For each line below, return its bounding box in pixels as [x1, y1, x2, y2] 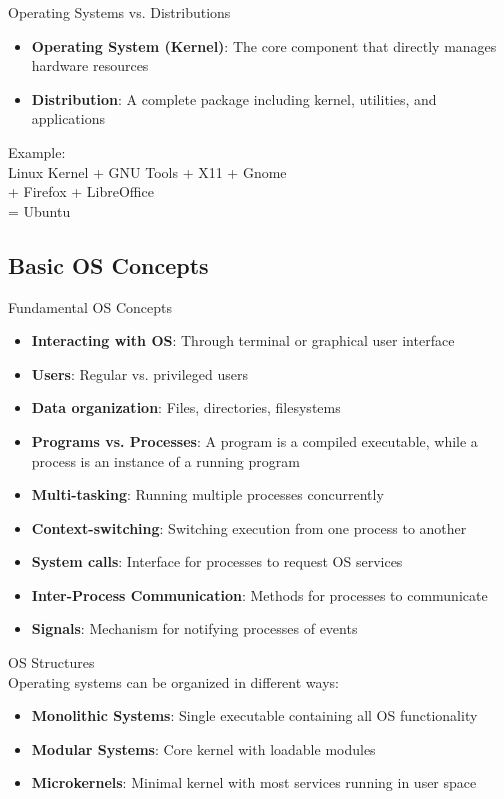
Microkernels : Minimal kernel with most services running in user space [31, 772, 477, 793]
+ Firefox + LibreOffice [8, 181, 154, 202]
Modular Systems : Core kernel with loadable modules [31, 738, 376, 759]
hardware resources [31, 55, 149, 76]
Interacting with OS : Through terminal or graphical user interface [31, 330, 455, 351]
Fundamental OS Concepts [8, 296, 173, 317]
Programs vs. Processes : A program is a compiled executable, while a [31, 430, 478, 451]
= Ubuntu [8, 200, 71, 221]
